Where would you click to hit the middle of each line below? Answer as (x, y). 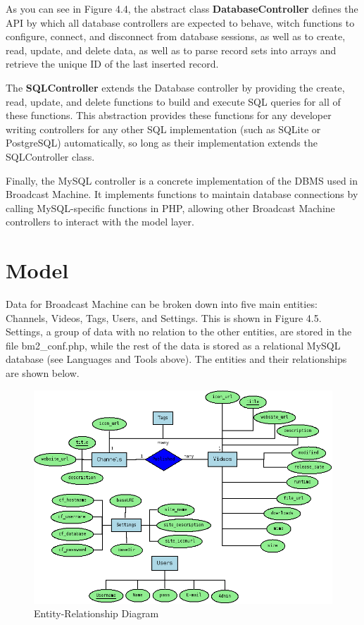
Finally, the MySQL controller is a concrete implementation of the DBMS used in (182, 180)
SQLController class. (50, 156)
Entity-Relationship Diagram (96, 613)
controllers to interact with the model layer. (100, 222)
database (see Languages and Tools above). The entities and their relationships (176, 359)
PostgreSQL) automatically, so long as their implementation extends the (162, 143)
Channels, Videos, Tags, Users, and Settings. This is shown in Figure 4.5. (164, 317)
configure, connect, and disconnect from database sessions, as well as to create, (176, 36)
